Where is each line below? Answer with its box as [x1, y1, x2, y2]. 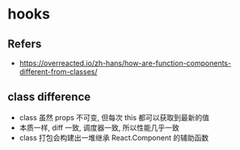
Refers [7, 37, 42, 51]
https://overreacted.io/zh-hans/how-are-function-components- [19, 58, 232, 68]
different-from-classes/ [19, 67, 98, 77]
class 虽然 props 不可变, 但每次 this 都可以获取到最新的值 [19, 112, 210, 122]
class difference [7, 90, 91, 104]
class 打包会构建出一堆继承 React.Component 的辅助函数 [19, 132, 209, 142]
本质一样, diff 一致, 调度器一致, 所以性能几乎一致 [19, 123, 179, 132]
